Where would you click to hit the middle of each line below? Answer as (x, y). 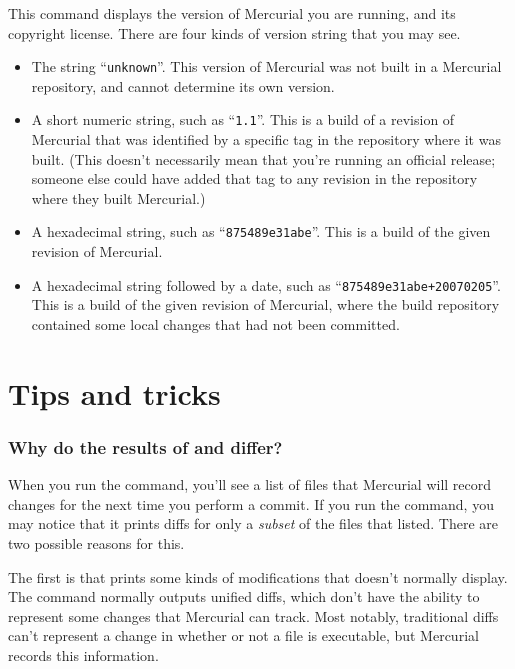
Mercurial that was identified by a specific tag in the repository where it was (266, 139)
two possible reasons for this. (96, 542)
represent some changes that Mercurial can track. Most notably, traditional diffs (253, 615)
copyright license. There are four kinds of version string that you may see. (234, 32)
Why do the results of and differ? (145, 446)
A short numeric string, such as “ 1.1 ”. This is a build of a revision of (243, 119)
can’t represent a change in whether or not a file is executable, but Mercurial (243, 635)
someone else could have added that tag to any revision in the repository (254, 178)
